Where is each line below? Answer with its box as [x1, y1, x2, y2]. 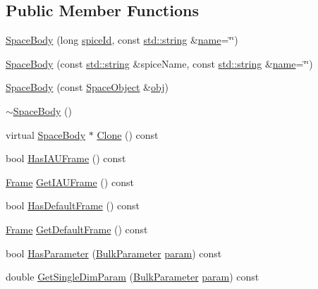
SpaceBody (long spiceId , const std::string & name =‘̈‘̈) [6, 32, 238, 47]
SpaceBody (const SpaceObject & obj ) [6, 80, 169, 94]
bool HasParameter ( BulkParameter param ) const [6, 245, 222, 260]
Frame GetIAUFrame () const [6, 174, 134, 189]
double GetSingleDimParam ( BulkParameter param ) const [6, 269, 259, 284]
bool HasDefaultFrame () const [6, 198, 140, 213]
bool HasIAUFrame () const [6, 151, 126, 166]
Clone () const [97, 127, 159, 142]
